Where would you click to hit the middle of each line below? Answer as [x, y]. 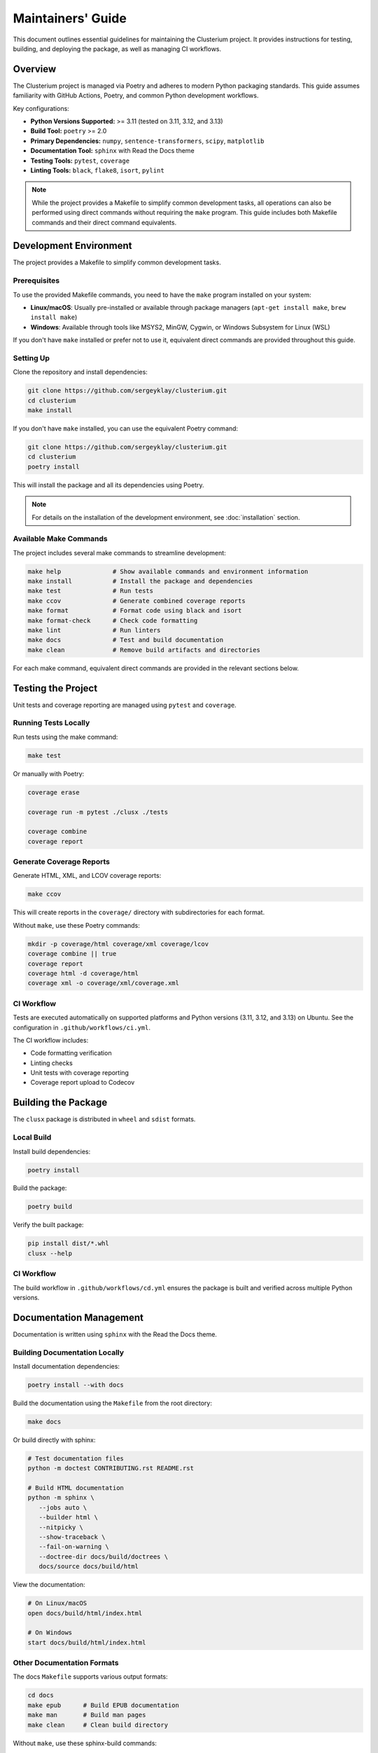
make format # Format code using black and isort [135, 611]
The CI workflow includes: [51, 1040]
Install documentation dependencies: [66, 1366]
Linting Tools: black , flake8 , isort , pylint [97, 170]
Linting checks [51, 1063]
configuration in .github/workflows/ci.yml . [82, 1027]
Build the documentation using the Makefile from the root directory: [113, 1403]
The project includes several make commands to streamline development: [120, 553]
